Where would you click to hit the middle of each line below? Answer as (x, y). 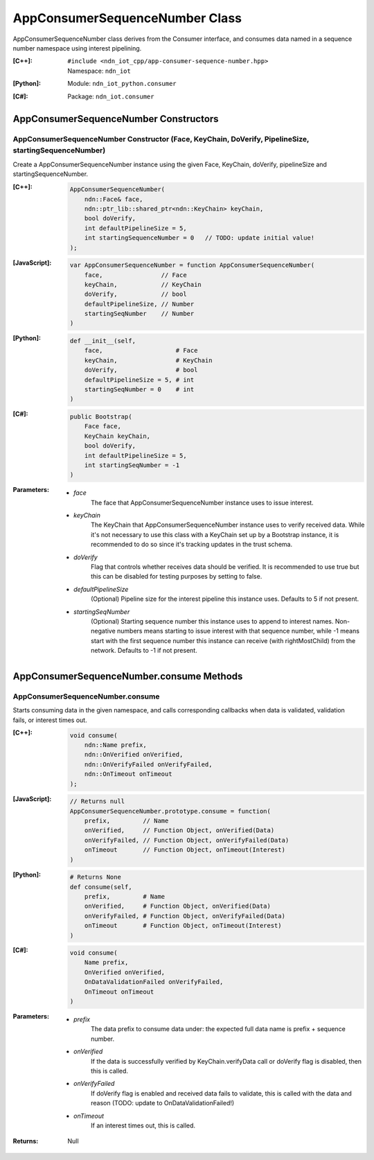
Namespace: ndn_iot (99, 71)
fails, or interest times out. (50, 720)
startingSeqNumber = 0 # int (139, 389)
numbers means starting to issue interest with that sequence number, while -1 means (238, 631)
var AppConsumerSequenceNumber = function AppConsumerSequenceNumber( (192, 265)
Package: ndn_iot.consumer (111, 96)
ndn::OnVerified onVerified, (134, 755)
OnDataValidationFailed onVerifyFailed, (154, 982)
